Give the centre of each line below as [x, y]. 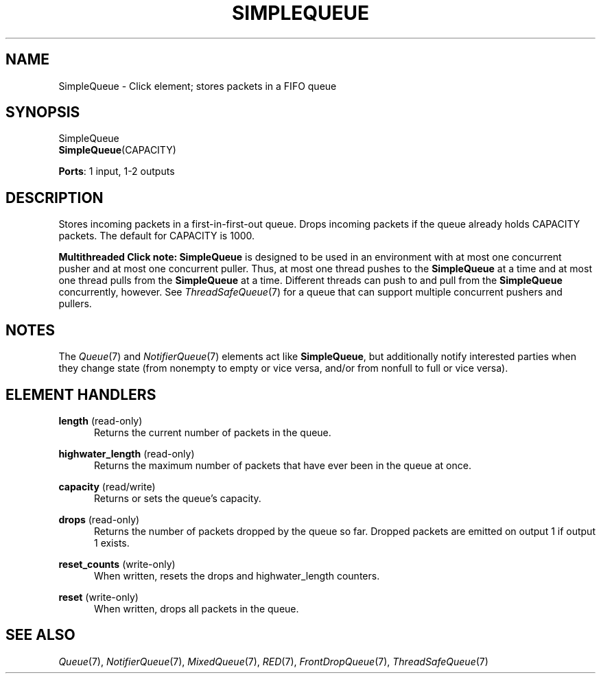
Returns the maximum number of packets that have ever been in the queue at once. [283, 465]
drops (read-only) [99, 519]
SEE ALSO [40, 635]
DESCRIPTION [55, 198]
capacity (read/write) [107, 486]
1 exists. [112, 543]
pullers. [75, 304]
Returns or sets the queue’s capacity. [178, 498]
